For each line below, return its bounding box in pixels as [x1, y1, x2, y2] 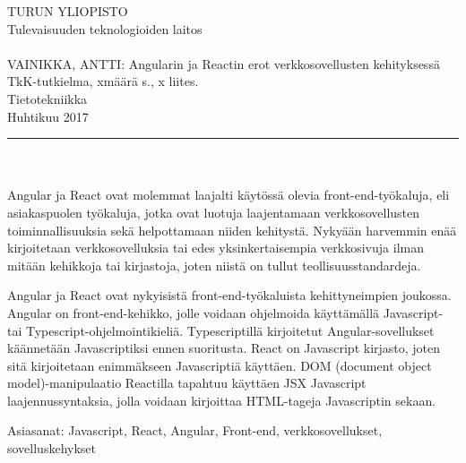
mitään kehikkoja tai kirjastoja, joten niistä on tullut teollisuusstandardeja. [7, 255, 421, 274]
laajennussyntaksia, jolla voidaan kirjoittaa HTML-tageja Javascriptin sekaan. [7, 390, 436, 409]
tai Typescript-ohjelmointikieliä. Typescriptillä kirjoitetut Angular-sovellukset [7, 321, 435, 339]
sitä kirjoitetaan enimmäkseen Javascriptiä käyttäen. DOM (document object [7, 356, 432, 374]
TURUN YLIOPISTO [7, 2, 128, 20]
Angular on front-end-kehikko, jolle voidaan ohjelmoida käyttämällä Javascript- [7, 303, 444, 322]
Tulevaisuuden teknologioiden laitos [7, 19, 203, 38]
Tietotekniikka [7, 89, 88, 107]
